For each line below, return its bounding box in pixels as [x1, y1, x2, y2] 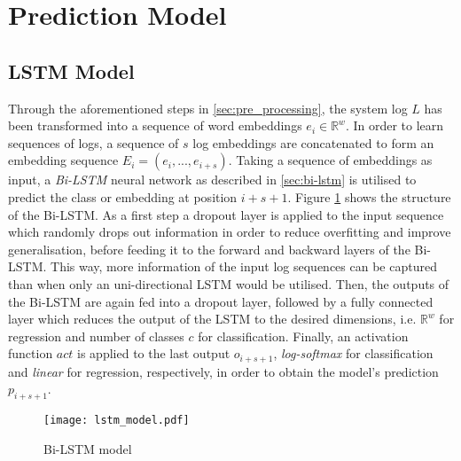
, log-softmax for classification [273, 344, 434, 363]
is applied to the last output [77, 344, 230, 363]
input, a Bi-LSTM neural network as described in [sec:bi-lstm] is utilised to [8, 170, 417, 189]
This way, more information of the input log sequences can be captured [51, 257, 437, 276]
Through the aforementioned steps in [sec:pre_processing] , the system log [8, 98, 408, 117]
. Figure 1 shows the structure [287, 187, 451, 206]
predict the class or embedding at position [8, 187, 238, 206]
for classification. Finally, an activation [198, 326, 409, 345]
